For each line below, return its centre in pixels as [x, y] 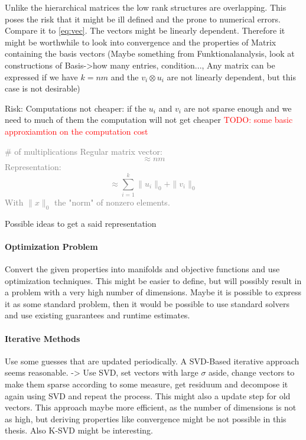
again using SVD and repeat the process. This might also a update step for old [148, 395]
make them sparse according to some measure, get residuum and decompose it [147, 384]
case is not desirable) [43, 88]
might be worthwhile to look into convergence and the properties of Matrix [141, 42]
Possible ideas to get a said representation [81, 223]
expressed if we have [41, 76]
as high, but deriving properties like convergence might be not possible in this [146, 418]
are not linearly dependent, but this [231, 76]
